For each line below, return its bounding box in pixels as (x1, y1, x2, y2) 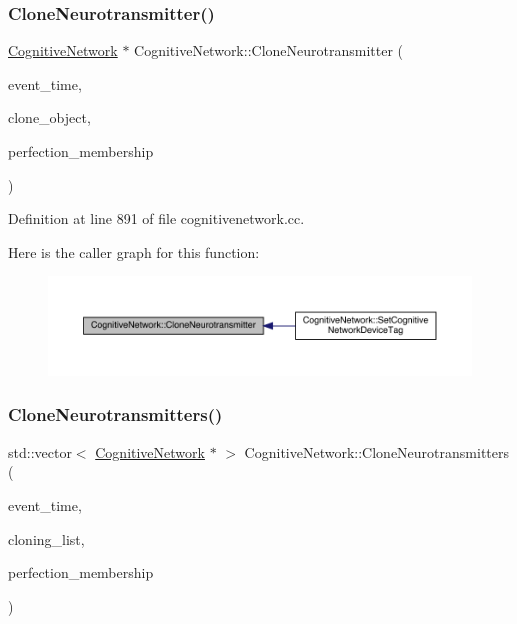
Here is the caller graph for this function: (8, 241, 260, 262)
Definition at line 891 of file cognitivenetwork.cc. (8, 208, 305, 229)
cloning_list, (8, 528, 85, 549)
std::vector (8, 441, 72, 462)
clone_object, (8, 107, 91, 128)
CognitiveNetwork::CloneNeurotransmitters (244, 441, 509, 462)
